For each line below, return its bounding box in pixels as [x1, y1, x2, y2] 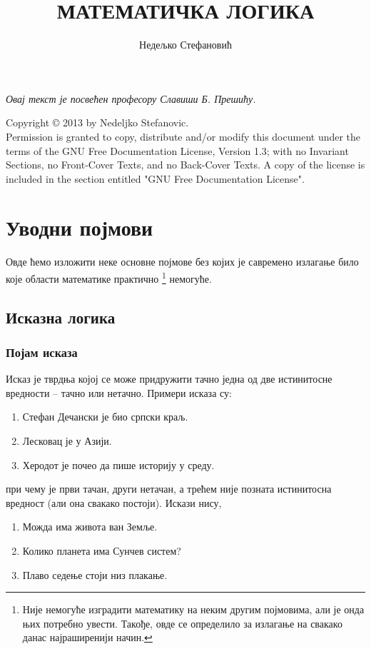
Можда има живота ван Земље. [22, 519, 158, 534]
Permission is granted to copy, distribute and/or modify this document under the [6, 129, 361, 144]
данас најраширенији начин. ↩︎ [22, 630, 153, 645]
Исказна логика [6, 306, 116, 328]
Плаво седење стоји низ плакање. [22, 567, 168, 582]
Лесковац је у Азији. [22, 433, 112, 448]
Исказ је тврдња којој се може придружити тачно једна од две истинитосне [6, 371, 332, 386]
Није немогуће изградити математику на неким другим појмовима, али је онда [22, 602, 365, 617]
